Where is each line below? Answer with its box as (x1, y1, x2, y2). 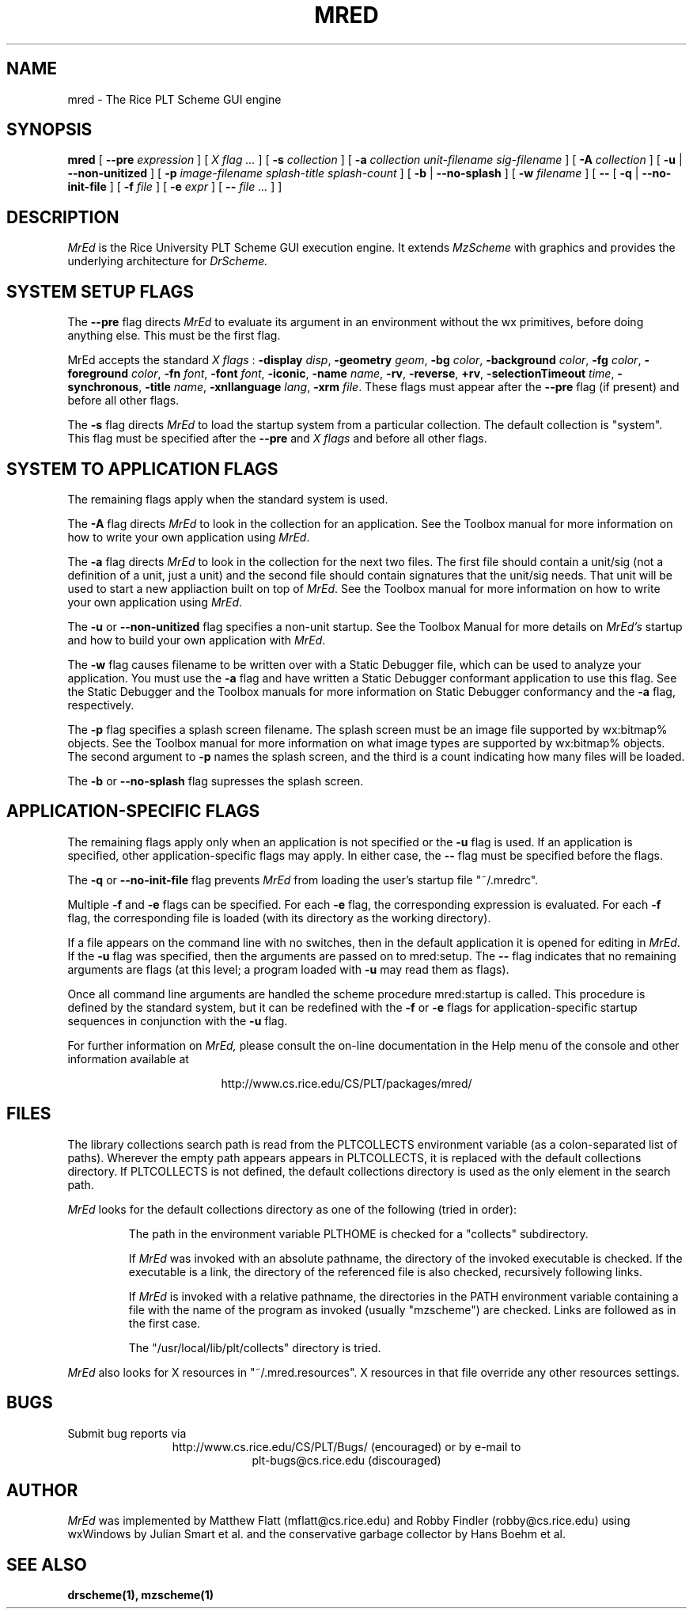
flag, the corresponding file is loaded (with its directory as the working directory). (67, 910, 491, 925)
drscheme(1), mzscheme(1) (67, 1588, 214, 1602)
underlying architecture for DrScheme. (67, 254, 268, 268)
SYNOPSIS (6, 120, 93, 140)
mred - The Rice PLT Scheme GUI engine (67, 92, 282, 106)
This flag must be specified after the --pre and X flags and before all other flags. (67, 431, 487, 446)
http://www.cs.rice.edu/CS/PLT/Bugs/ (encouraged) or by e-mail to (172, 1439, 521, 1453)
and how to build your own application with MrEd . (67, 633, 326, 647)
